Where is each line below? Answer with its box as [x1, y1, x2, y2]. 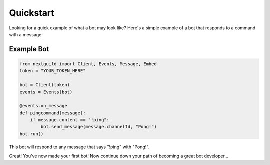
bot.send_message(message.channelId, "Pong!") [40, 124, 157, 130]
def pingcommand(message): [19, 110, 86, 116]
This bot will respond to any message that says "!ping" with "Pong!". [9, 144, 150, 150]
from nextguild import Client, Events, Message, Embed [19, 61, 157, 67]
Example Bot [9, 45, 49, 53]
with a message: [9, 31, 43, 37]
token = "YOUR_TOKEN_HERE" [19, 68, 86, 74]
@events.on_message [19, 103, 67, 109]
